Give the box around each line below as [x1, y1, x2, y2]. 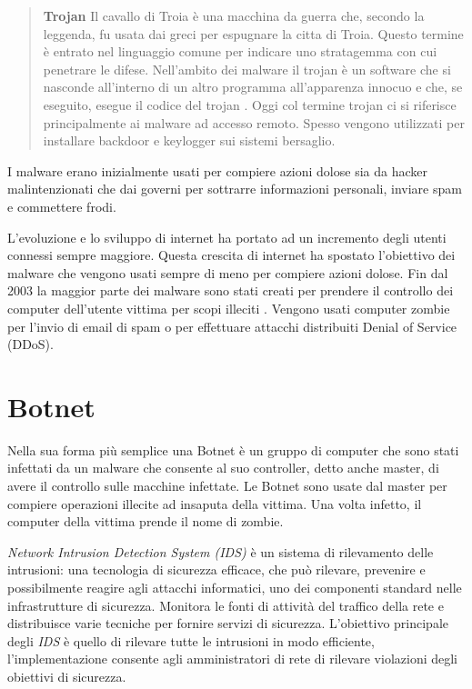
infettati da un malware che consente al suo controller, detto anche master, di [7, 458, 439, 477]
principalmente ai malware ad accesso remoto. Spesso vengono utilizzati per [43, 113, 465, 132]
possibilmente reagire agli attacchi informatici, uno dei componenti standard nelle [7, 577, 462, 596]
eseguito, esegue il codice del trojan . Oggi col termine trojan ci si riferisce [43, 95, 457, 114]
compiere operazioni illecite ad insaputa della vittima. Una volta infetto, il [7, 494, 422, 513]
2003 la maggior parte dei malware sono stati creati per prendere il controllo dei [7, 281, 454, 300]
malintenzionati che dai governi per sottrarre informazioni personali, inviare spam [7, 179, 462, 198]
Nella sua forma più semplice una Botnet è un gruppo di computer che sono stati [7, 440, 459, 459]
